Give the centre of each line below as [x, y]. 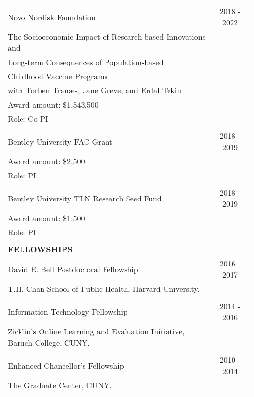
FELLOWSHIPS [40, 249]
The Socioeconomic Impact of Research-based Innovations [107, 36]
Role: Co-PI [28, 119]
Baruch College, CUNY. [49, 342]
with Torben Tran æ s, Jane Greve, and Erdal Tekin [95, 90]
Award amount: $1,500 [46, 218]
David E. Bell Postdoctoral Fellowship [73, 269]
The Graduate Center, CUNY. [60, 385]
